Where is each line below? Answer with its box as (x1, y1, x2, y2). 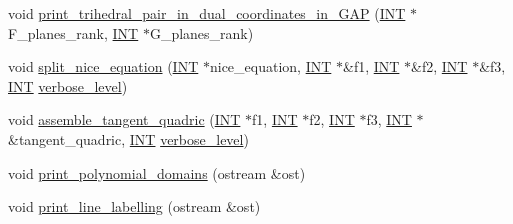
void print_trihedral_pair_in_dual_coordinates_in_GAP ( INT (8, 3, 406, 23)
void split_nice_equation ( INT (8, 56, 199, 77)
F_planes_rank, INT (8, 22, 139, 43)
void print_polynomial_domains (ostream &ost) (8, 162, 306, 183)
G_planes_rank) (149, 22, 254, 43)
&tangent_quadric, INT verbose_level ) (8, 128, 249, 149)
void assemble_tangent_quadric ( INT (8, 109, 241, 130)
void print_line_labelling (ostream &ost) (8, 196, 261, 217)
